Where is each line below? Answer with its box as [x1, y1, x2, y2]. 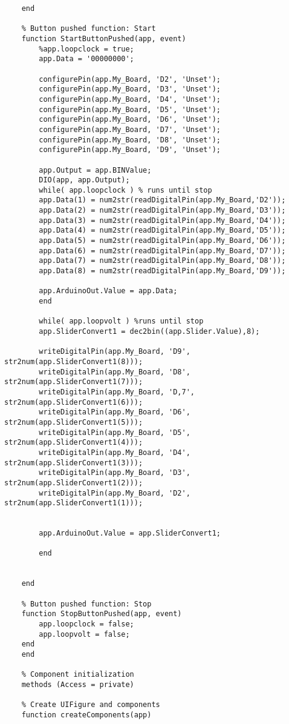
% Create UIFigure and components [21, 700, 160, 709]
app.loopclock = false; [39, 620, 134, 629]
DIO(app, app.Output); [39, 176, 130, 185]
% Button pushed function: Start [21, 24, 156, 33]
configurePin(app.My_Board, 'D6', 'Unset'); [39, 115, 221, 124]
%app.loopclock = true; [39, 44, 134, 53]
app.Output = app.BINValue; [39, 165, 152, 174]
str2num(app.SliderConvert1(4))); [4, 438, 143, 447]
